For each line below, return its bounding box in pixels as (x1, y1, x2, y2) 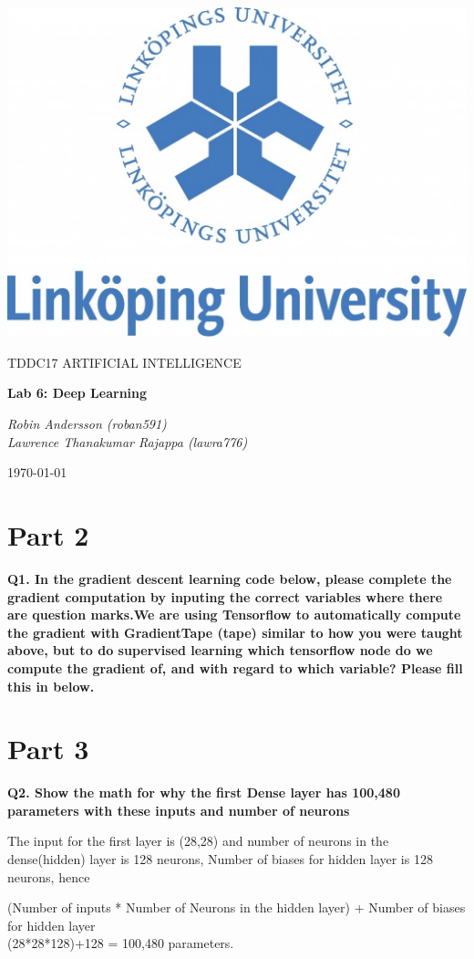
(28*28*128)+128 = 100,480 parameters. (7, 933, 234, 953)
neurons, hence (7, 867, 90, 886)
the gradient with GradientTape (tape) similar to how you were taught (7, 622, 463, 641)
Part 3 (7, 730, 89, 767)
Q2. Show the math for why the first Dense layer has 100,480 (7, 783, 400, 802)
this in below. (7, 676, 95, 695)
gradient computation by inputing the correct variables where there (7, 587, 443, 606)
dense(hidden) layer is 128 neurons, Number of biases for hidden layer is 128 (7, 850, 433, 869)
